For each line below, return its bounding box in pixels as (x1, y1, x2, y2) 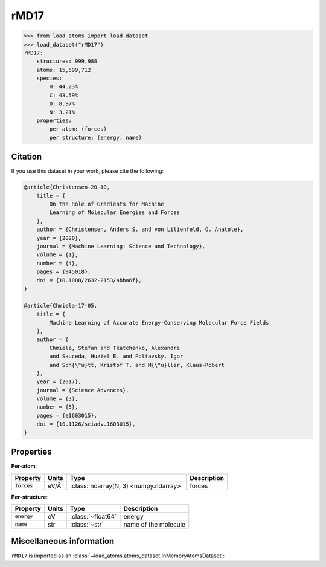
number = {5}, (36, 404, 78, 410)
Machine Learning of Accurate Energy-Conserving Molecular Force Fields (49, 319, 269, 326)
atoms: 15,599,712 (36, 66, 91, 73)
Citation (11, 152, 42, 162)
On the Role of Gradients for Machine (49, 201, 164, 208)
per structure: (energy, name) (49, 134, 142, 141)
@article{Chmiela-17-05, (24, 302, 98, 309)
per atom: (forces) (49, 126, 107, 132)
